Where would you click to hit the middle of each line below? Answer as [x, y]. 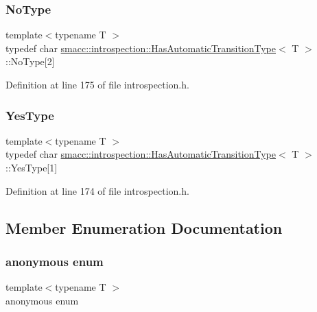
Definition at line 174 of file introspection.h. [97, 190]
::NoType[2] [30, 61]
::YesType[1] [32, 167]
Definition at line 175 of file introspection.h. [97, 84]
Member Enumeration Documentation [144, 227]
